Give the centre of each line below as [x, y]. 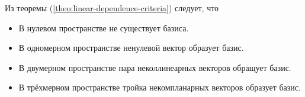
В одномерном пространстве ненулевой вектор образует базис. [131, 48]
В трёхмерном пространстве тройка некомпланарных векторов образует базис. [160, 87]
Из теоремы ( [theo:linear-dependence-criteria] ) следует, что [112, 8]
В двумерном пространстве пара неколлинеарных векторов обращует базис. [155, 67]
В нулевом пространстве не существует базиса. [104, 28]
